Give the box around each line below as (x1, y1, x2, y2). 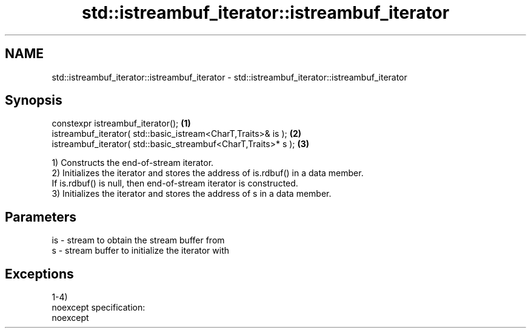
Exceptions (5, 266, 74, 282)
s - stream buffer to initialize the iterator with (52, 245, 229, 256)
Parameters (5, 209, 76, 225)
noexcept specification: (52, 302, 145, 313)
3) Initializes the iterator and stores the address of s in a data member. (52, 188, 332, 199)
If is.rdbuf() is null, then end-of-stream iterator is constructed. (52, 178, 298, 189)
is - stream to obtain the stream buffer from (52, 235, 225, 246)
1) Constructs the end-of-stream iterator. (52, 157, 214, 168)
